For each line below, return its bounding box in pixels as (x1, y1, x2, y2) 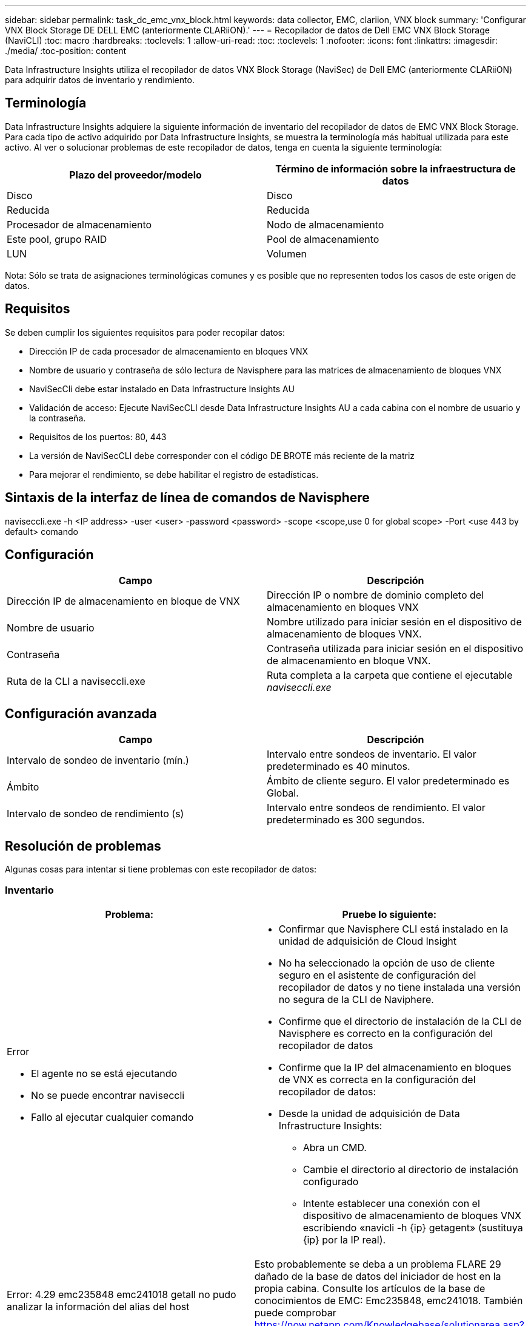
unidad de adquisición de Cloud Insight (278, 934, 457, 947)
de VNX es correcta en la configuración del (278, 1073, 476, 1086)
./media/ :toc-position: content (5, 46, 127, 56)
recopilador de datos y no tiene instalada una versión (278, 981, 521, 993)
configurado (302, 1175, 359, 1188)
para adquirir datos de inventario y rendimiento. (5, 75, 195, 85)
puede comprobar (254, 1306, 336, 1319)
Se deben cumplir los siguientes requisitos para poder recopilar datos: (5, 327, 286, 338)
